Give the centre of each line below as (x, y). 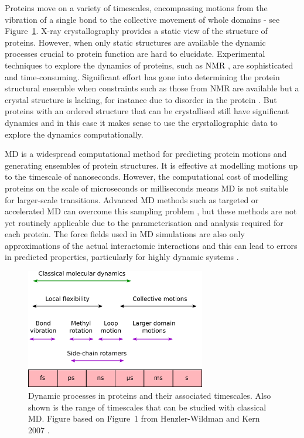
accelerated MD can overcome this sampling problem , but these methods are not (151, 211)
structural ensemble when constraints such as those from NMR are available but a (152, 88)
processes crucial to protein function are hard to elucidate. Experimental (135, 54)
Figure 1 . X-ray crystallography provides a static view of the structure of (136, 31)
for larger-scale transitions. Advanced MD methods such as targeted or (132, 199)
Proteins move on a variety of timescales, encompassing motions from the (136, 8)
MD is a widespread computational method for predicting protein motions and (146, 154)
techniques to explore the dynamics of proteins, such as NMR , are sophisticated (149, 65)
